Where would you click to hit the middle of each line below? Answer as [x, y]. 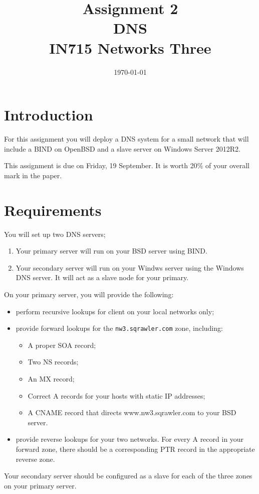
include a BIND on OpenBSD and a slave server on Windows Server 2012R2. [122, 148]
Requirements [53, 210]
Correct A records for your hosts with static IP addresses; [116, 395]
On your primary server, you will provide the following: [89, 294]
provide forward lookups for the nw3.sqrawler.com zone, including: [119, 328]
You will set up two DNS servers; [55, 234]
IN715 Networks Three [130, 47]
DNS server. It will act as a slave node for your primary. [102, 277]
